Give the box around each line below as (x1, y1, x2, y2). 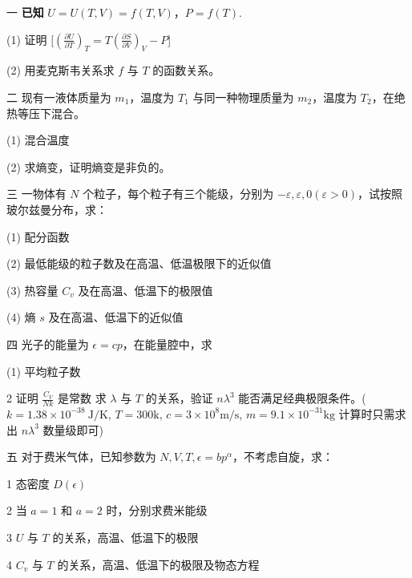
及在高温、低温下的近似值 (48, 309, 184, 325)
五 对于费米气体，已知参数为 (6, 448, 156, 465)
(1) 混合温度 (6, 131, 70, 148)
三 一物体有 (6, 185, 67, 202)
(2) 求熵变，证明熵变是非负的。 (6, 158, 171, 175)
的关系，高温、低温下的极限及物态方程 (57, 556, 260, 572)
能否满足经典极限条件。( (238, 390, 366, 406)
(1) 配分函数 (6, 228, 70, 245)
